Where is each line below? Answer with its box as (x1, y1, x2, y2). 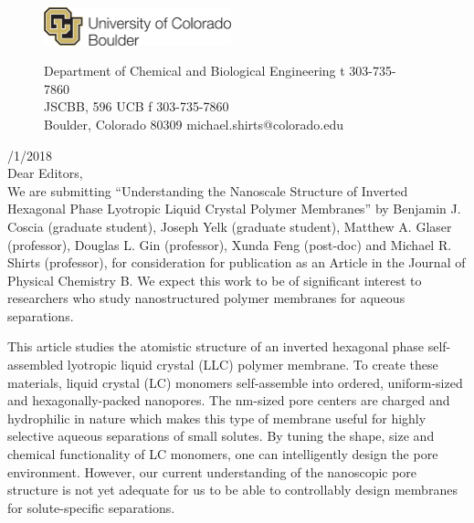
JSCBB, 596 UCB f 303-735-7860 (44, 97, 229, 116)
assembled (7, 355, 64, 374)
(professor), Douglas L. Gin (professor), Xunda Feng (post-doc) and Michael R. (7, 235, 452, 254)
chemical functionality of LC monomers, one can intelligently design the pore (7, 445, 438, 464)
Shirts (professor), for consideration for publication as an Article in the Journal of (7, 253, 466, 272)
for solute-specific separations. (7, 497, 175, 517)
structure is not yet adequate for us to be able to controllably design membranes (7, 480, 458, 499)
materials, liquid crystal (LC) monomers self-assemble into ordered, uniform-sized (7, 372, 463, 392)
